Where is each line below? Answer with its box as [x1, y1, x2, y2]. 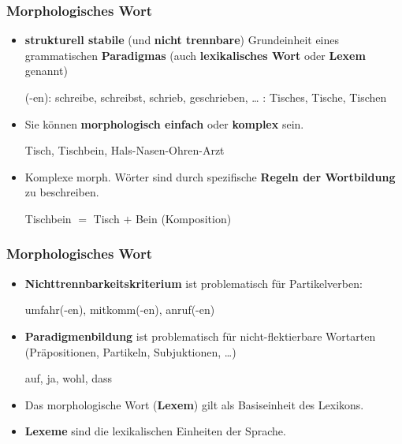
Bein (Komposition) [135, 210, 232, 226]
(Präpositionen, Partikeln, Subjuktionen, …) [24, 343, 236, 360]
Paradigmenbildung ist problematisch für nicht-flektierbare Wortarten [24, 327, 376, 344]
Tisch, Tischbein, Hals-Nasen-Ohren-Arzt [24, 142, 225, 159]
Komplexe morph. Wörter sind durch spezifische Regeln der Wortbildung [24, 168, 396, 185]
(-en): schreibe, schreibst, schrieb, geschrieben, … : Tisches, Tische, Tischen [24, 89, 387, 105]
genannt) [24, 62, 68, 79]
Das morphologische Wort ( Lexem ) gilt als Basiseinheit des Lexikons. [24, 396, 364, 412]
